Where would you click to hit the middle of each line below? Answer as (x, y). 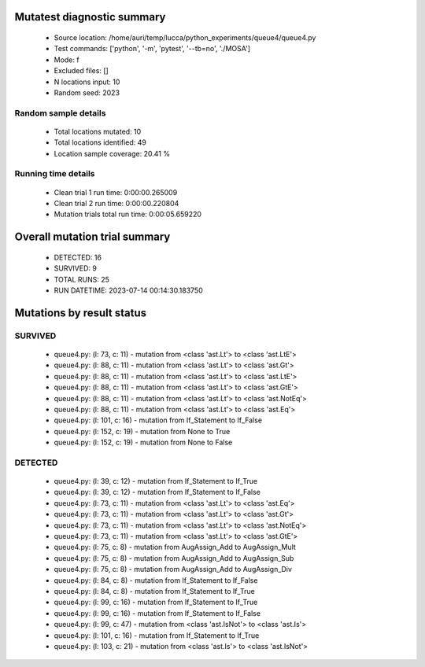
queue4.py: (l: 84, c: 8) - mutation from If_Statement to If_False (156, 580)
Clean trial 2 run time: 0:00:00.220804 (116, 204)
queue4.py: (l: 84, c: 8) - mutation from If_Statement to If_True (154, 591)
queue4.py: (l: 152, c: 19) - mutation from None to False (143, 442)
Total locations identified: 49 (100, 142)
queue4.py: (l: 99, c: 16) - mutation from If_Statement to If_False (157, 613)
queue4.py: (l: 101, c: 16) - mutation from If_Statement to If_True (157, 635)
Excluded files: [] (81, 71)
